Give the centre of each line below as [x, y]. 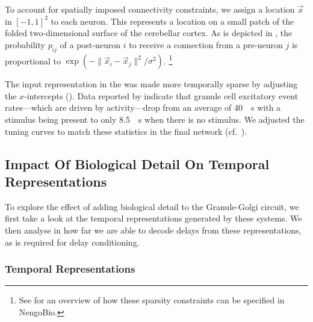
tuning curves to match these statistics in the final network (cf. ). [126, 131]
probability [25, 44]
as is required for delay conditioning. [72, 242]
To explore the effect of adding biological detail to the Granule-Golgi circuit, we [152, 206]
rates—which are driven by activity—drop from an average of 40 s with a [143, 107]
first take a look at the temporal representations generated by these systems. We [153, 218]
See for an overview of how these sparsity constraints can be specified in [152, 300]
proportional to [33, 60]
